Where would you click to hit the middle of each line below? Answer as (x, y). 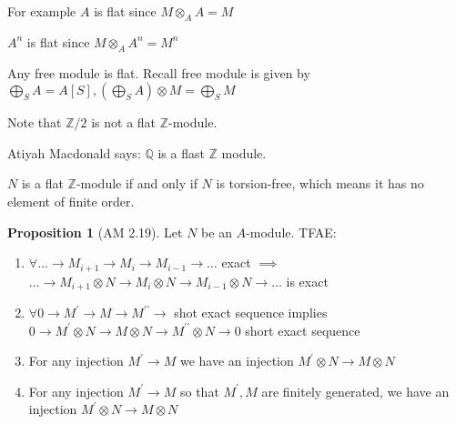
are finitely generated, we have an (355, 391)
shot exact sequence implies (251, 313)
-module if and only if (137, 183)
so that (199, 391)
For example (42, 11)
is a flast (181, 152)
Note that (35, 122)
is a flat (42, 183)
